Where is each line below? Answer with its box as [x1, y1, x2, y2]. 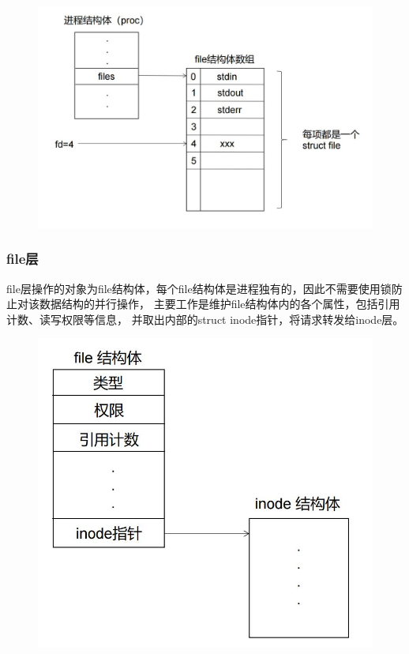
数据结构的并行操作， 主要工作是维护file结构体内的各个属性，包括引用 [39, 295, 400, 312]
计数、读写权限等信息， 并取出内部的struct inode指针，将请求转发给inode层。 [6, 310, 404, 327]
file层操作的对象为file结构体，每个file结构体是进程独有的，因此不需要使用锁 [6, 280, 392, 296]
